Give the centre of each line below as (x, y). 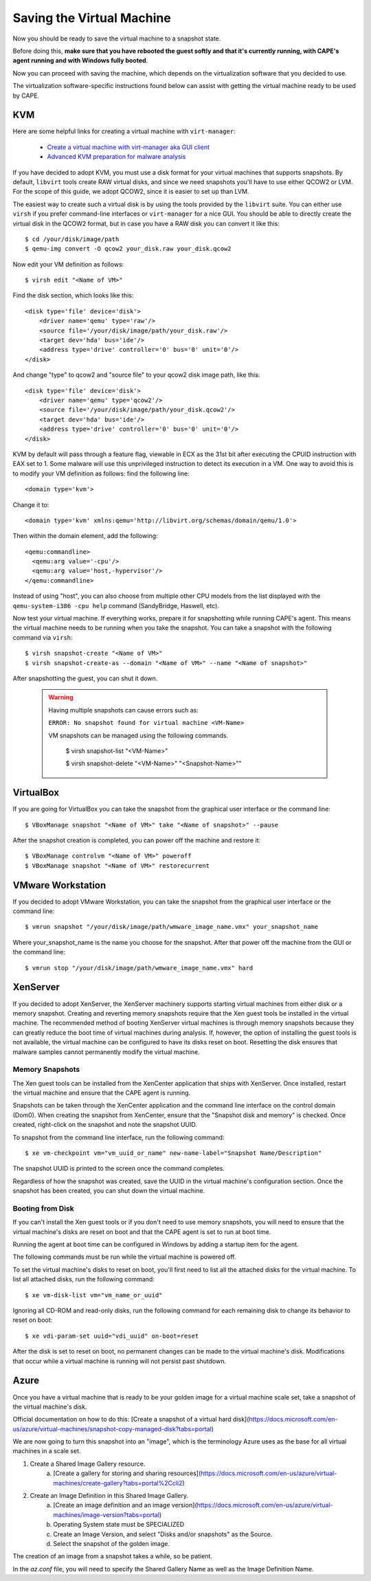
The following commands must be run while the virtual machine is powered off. (124, 1257)
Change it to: (31, 504)
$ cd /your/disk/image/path (72, 239)
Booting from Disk (44, 1208)
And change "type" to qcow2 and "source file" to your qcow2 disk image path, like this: (136, 375)
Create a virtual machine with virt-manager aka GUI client (128, 147)
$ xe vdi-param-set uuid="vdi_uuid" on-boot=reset (112, 1336)
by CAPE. (26, 96)
